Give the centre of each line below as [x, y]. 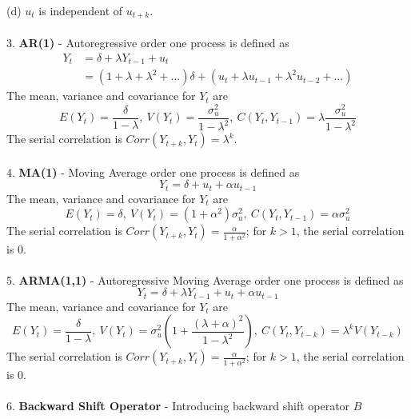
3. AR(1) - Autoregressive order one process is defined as [148, 43]
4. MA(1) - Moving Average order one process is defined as [153, 172]
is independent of [81, 10]
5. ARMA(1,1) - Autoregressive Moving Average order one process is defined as [205, 279]
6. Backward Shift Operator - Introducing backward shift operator [178, 405]
